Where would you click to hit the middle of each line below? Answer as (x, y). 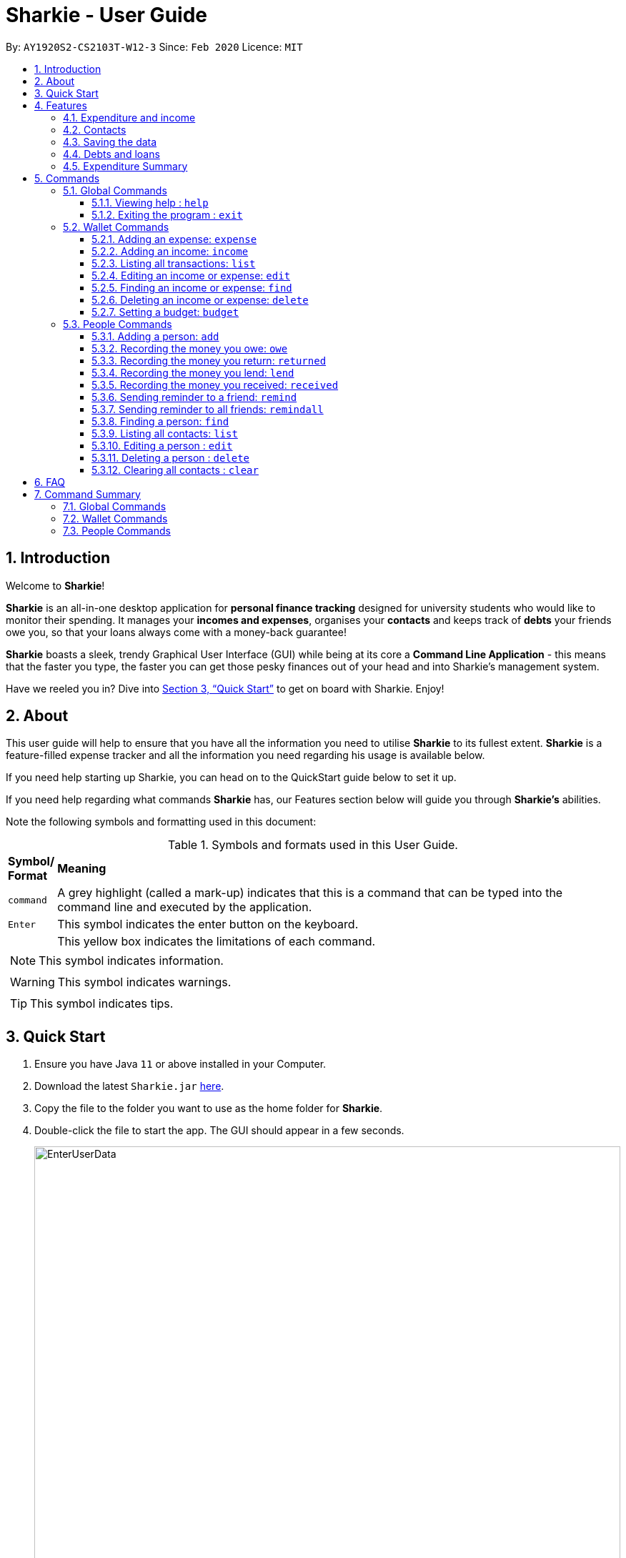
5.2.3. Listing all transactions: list (174, 263)
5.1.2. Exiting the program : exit (167, 214)
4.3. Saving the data (110, 142)
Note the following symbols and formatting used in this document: (161, 822)
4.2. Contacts (95, 129)
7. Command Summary (88, 494)
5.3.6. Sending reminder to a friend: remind (194, 397)
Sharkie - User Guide (106, 15)
